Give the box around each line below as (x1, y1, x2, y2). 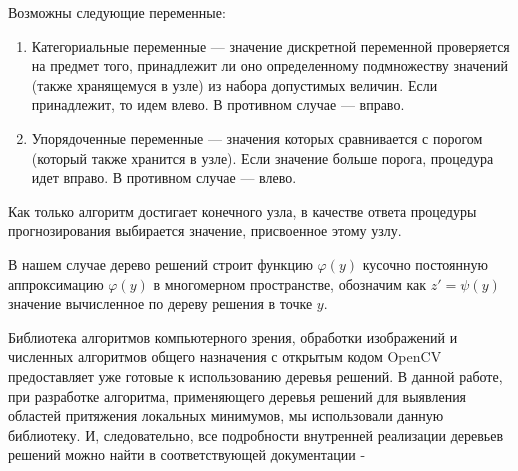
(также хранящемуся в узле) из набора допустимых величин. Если (31, 74, 438, 95)
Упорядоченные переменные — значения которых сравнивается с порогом (31, 127, 483, 148)
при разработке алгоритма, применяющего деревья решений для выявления (8, 385, 467, 406)
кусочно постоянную (362, 253, 488, 274)
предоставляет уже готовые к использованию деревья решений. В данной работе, (8, 365, 503, 386)
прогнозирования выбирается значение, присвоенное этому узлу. (8, 220, 402, 241)
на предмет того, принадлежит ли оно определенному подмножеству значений (31, 55, 508, 76)
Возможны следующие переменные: (8, 2, 226, 22)
